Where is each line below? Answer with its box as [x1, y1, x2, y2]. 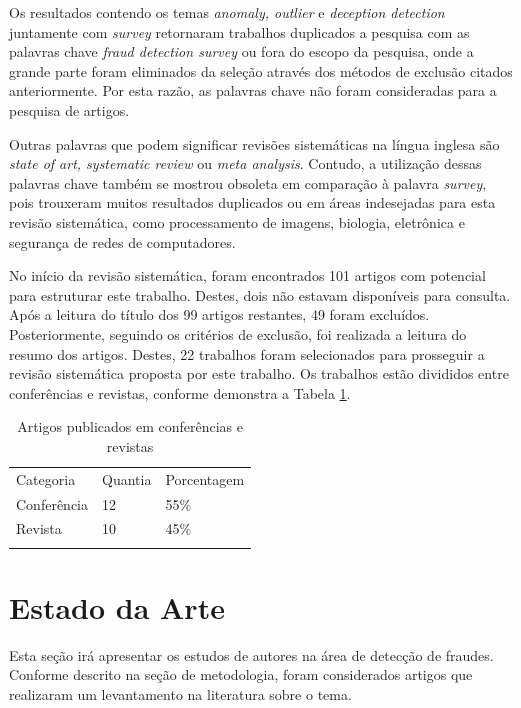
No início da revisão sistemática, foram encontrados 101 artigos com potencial [9, 265, 486, 286]
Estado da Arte [9, 586, 225, 627]
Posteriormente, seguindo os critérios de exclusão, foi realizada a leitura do [9, 323, 467, 344]
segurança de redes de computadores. [9, 231, 236, 252]
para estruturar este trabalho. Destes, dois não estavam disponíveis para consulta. [9, 284, 511, 305]
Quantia [102, 468, 152, 489]
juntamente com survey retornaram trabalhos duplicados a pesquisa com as [9, 21, 470, 42]
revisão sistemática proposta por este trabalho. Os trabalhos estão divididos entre [9, 363, 509, 384]
